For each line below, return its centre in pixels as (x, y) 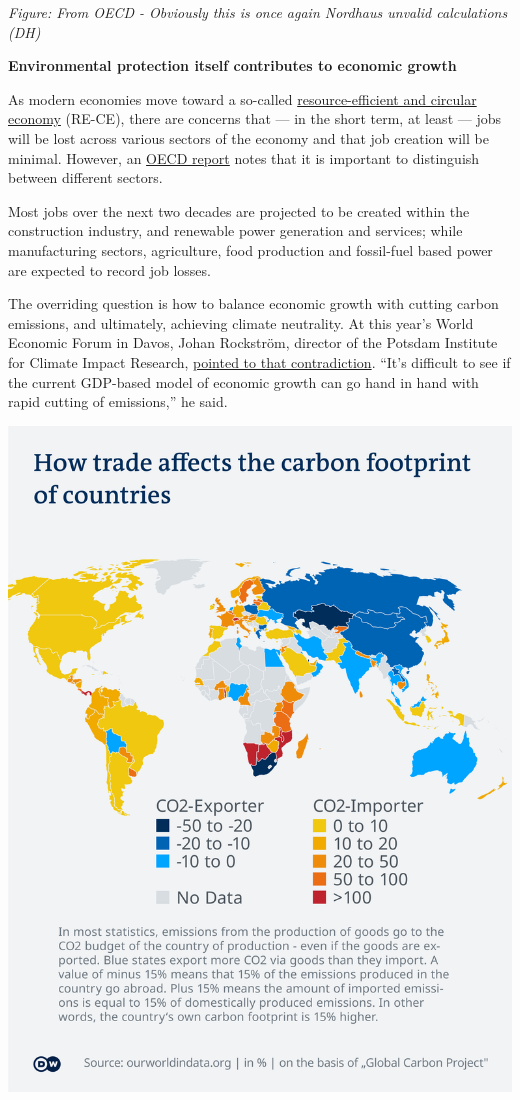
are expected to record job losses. (109, 269)
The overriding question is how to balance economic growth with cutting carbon (253, 303)
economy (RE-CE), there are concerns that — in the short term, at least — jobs (254, 118)
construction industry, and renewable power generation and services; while (235, 230)
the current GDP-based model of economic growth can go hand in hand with (243, 381)
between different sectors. (85, 177)
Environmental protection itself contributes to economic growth (232, 65)
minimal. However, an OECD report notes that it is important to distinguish (244, 157)
